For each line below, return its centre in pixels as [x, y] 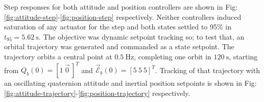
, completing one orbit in [173, 56]
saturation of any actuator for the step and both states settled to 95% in [118, 27]
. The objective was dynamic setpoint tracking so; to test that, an [141, 36]
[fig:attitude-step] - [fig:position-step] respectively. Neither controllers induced [123, 16]
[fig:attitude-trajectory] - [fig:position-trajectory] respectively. [97, 93]
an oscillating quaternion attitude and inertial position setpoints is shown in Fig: [130, 83]
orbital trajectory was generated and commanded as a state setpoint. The [119, 46]
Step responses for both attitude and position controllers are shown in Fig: [121, 7]
